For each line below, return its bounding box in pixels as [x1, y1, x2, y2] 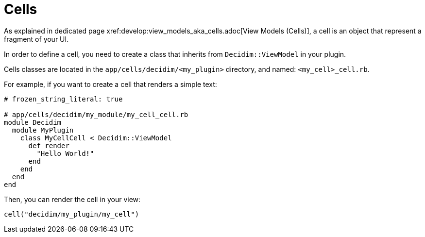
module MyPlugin [12, 126, 74, 134]
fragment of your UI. [4, 34, 69, 43]
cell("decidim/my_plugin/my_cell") [4, 210, 139, 218]
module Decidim [4, 118, 62, 126]
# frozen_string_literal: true [4, 95, 123, 103]
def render [28, 141, 69, 150]
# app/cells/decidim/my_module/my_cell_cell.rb [4, 110, 188, 118]
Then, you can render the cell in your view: [4, 195, 141, 203]
